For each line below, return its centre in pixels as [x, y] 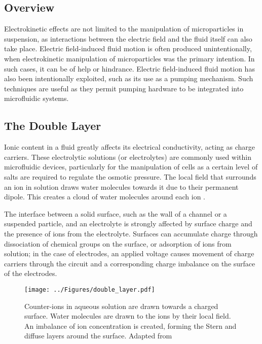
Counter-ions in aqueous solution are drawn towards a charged [121, 306]
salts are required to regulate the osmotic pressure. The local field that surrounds [130, 176]
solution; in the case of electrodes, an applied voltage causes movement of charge [129, 253]
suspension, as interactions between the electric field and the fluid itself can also [128, 38]
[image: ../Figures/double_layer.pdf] [90, 289]
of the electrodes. [31, 273]
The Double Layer [53, 126]
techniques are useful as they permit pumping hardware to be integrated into [124, 88]
